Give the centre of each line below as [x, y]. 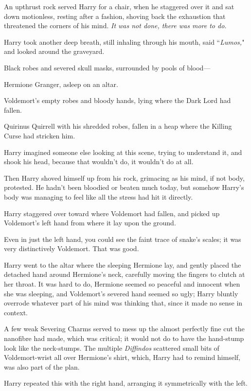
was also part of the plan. [42, 366]
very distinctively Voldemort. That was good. [72, 248]
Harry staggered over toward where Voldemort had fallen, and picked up [112, 213]
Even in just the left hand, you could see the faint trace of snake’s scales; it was [123, 239]
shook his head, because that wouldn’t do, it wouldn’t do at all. [99, 161]
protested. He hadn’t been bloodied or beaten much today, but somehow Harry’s [124, 187]
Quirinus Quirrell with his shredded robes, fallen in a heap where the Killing [118, 126]
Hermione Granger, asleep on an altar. [61, 84]
